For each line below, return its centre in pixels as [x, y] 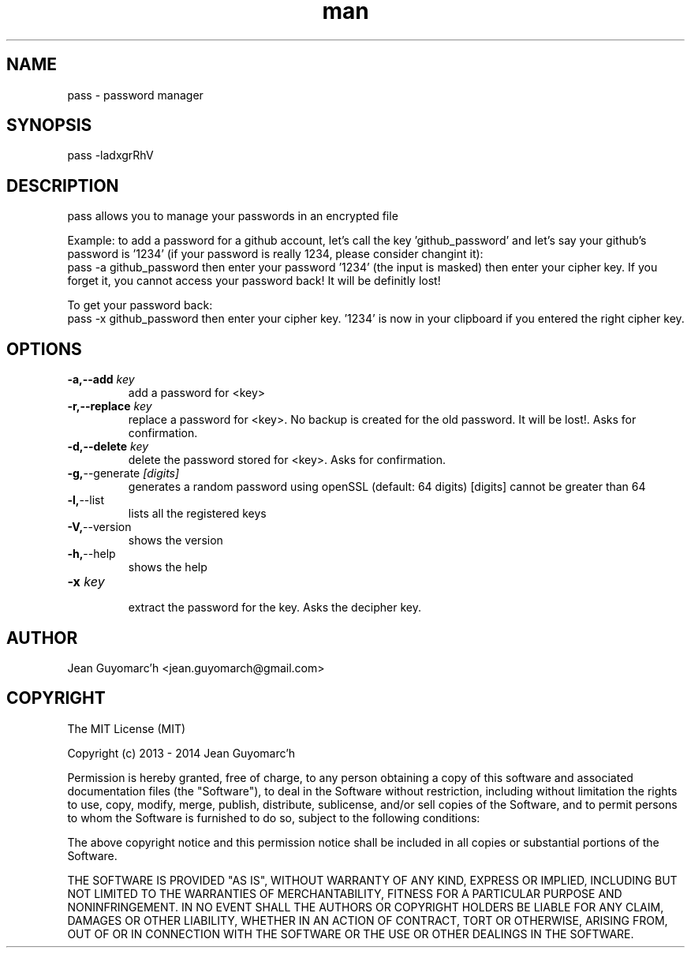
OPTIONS [44, 349]
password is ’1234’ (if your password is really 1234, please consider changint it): [275, 254]
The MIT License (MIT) [127, 728]
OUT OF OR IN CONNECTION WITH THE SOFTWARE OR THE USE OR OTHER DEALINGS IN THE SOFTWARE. [351, 933]
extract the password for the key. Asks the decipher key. [275, 608]
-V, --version [99, 527]
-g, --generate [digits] [123, 473]
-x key [86, 582]
